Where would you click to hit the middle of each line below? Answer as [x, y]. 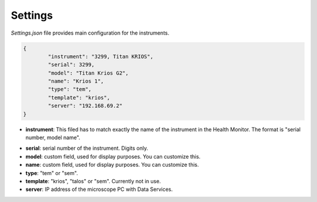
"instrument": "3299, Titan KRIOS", [101, 56]
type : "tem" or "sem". [52, 173]
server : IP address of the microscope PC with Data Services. [99, 189]
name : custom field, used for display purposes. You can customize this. [112, 165]
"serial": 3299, [71, 65]
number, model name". [53, 137]
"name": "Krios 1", [76, 81]
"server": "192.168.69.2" [85, 106]
